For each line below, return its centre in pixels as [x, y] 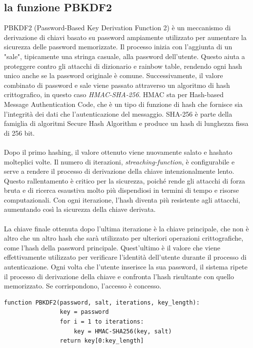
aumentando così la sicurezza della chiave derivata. [80, 209]
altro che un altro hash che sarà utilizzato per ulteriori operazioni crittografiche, [124, 238]
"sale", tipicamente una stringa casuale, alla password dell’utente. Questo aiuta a [125, 56]
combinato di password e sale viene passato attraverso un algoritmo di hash [117, 85]
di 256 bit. [20, 133]
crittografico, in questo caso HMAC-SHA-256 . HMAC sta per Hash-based [114, 94]
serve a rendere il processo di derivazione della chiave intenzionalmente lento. [119, 171]
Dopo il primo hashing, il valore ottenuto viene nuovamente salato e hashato [118, 152]
